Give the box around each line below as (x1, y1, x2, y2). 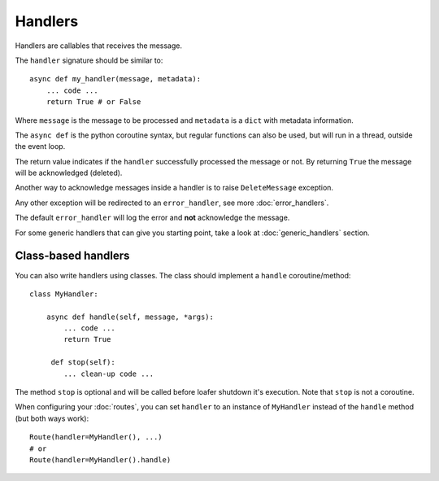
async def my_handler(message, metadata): (29, 74, 202, 84)
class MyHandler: (29, 289, 98, 299)
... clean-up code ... (63, 369, 154, 378)
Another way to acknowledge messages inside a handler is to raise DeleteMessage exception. (15, 183, 333, 193)
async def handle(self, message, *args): (46, 312, 215, 321)
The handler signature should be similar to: (15, 55, 163, 65)
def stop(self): (50, 358, 115, 367)
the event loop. (15, 142, 66, 151)
